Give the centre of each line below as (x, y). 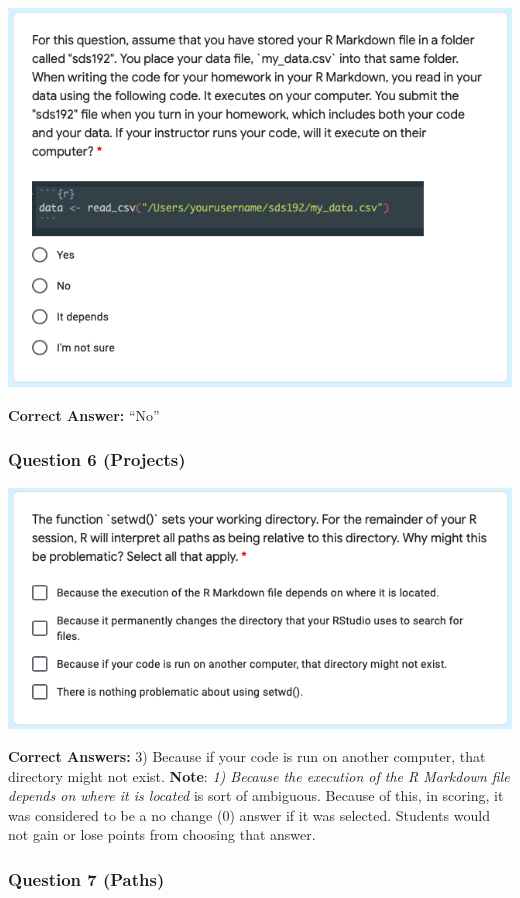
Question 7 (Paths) (86, 879)
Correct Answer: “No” (84, 414)
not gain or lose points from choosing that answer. (162, 834)
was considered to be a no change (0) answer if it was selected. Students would (249, 814)
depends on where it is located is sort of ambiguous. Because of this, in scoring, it (256, 795)
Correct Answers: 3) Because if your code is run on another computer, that (247, 756)
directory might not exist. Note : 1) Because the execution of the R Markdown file (259, 775)
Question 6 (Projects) (97, 459)
